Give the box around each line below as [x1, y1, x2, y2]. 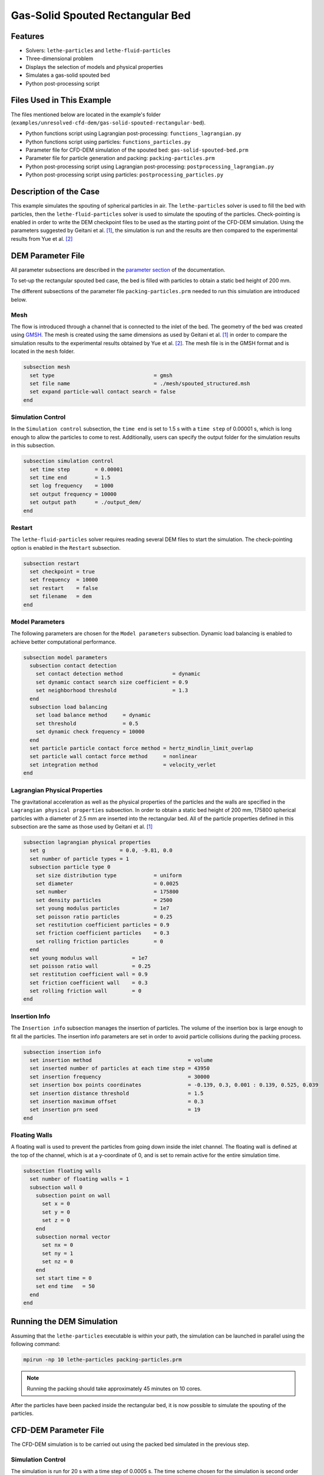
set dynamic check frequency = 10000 [35, 729, 145, 735]
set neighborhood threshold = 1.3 [35, 687, 189, 694]
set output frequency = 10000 [29, 490, 117, 497]
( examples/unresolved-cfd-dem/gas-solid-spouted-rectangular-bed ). [11, 119, 206, 126]
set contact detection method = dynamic [35, 670, 201, 677]
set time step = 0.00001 [29, 466, 123, 473]
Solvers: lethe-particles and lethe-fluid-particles [25, 47, 171, 54]
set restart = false [29, 585, 98, 591]
